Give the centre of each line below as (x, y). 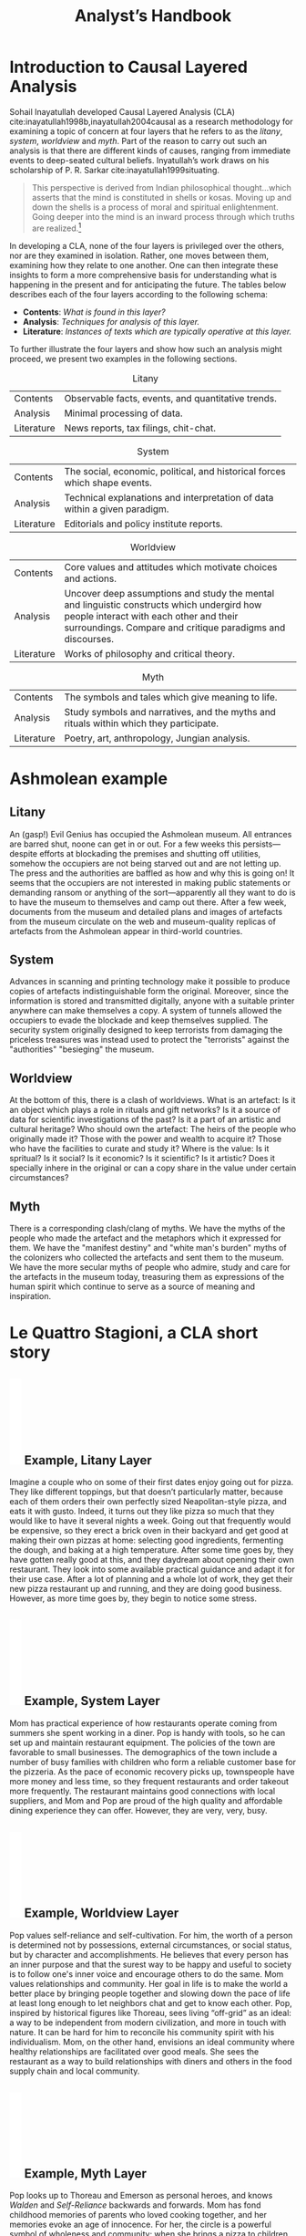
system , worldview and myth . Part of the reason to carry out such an (138, 140)
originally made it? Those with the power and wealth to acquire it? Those (146, 1139)
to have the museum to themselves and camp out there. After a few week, (148, 902)
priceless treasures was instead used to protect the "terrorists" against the (149, 1040)
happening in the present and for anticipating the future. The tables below (148, 285)
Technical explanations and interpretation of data (169, 497)
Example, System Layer (92, 1701)
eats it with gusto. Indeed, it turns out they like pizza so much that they (142, 1512)
